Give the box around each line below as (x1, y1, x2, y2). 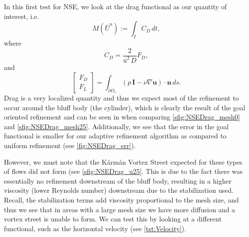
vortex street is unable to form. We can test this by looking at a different (4, 214, 222, 224)
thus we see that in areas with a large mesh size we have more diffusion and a (4, 204, 235, 214)
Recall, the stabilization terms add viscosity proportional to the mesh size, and (4, 194, 239, 204)
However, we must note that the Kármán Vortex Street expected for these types (4, 156, 243, 167)
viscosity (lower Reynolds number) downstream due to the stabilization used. (4, 185, 234, 195)
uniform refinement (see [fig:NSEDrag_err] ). (4, 140, 136, 150)
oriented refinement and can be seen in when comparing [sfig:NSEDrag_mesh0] (4, 112, 240, 122)
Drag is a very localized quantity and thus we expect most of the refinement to (4, 93, 239, 102)
